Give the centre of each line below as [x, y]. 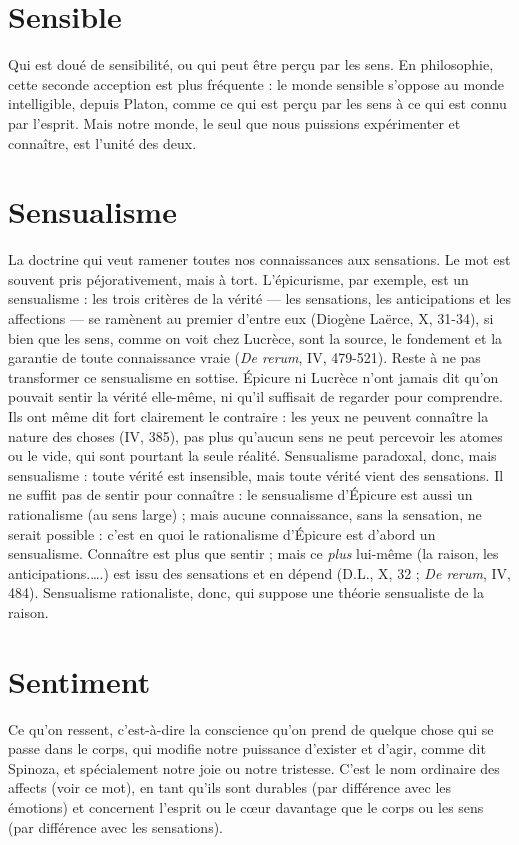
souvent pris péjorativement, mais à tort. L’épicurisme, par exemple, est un [238, 278]
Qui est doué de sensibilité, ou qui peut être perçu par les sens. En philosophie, [251, 64]
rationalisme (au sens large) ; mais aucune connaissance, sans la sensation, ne [245, 513]
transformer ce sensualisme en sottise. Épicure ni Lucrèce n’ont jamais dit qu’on [253, 376]
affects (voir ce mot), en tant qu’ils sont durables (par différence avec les [230, 787]
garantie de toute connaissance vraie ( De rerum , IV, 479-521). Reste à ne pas [244, 357]
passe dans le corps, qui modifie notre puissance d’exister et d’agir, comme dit [247, 748]
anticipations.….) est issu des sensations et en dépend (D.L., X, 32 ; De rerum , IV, [259, 572]
